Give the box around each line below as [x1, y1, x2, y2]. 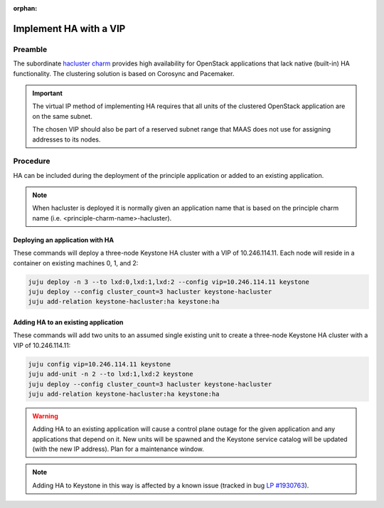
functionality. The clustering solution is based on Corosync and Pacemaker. [13, 69, 235, 78]
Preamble [13, 44, 48, 54]
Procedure [13, 157, 50, 166]
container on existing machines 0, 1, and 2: [13, 258, 139, 267]
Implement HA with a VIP [13, 22, 126, 35]
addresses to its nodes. [32, 135, 101, 144]
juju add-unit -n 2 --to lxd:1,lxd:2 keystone [28, 370, 193, 379]
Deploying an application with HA [13, 236, 114, 244]
